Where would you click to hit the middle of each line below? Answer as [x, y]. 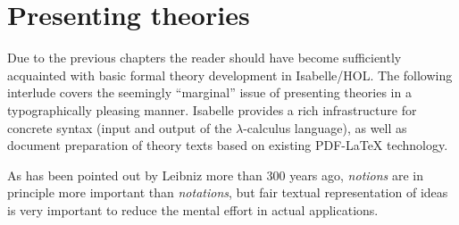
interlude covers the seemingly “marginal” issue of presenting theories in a [209, 92]
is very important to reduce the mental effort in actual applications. [193, 209]
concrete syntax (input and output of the [120, 127]
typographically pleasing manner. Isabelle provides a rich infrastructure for [212, 109]
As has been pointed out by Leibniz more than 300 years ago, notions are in [216, 175]
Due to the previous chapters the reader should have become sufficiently [204, 58]
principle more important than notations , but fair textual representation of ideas [228, 192]
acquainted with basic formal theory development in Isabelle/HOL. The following [230, 75]
